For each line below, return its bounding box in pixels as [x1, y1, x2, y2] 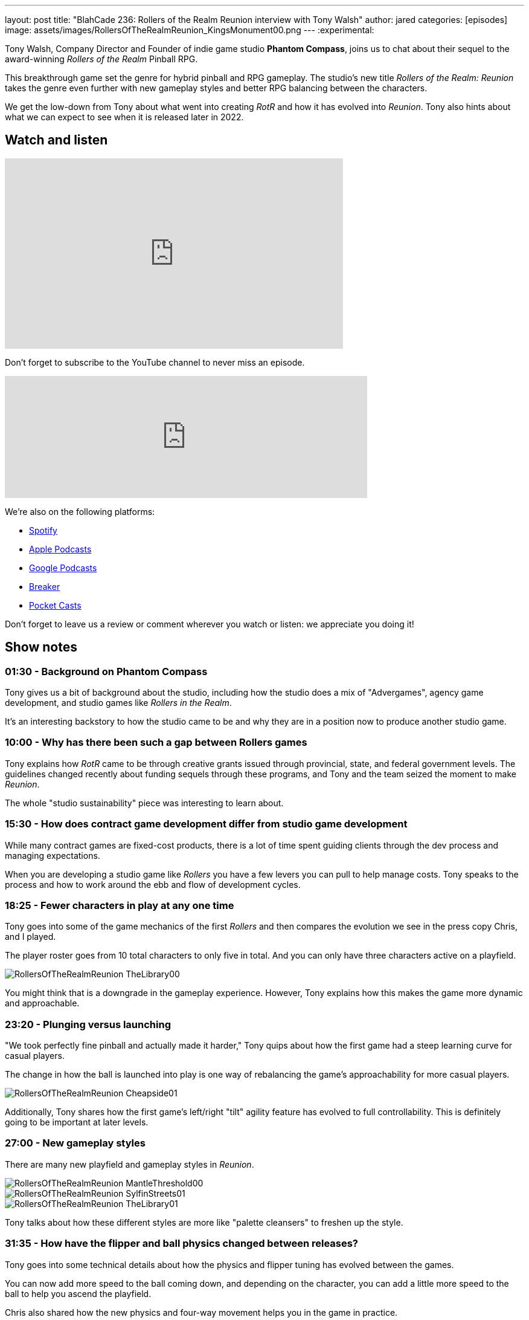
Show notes [5, 639, 77, 655]
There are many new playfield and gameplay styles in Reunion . [5, 1159, 254, 1170]
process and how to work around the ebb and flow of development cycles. [5, 879, 301, 890]
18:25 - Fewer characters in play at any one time [5, 899, 234, 911]
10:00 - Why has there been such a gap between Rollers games [5, 736, 307, 749]
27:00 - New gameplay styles [5, 1137, 146, 1150]
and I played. [5, 931, 56, 942]
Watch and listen [5, 132, 108, 148]
